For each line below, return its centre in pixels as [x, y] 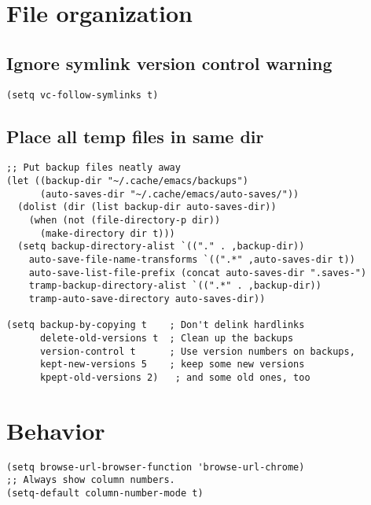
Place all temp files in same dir [135, 136]
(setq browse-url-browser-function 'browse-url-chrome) [156, 467]
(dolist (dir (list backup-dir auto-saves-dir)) [147, 207]
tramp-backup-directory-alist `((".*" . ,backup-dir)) [175, 286]
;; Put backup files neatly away [94, 168]
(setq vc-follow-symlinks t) [83, 95]
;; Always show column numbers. [91, 480]
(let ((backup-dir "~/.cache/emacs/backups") [127, 181]
